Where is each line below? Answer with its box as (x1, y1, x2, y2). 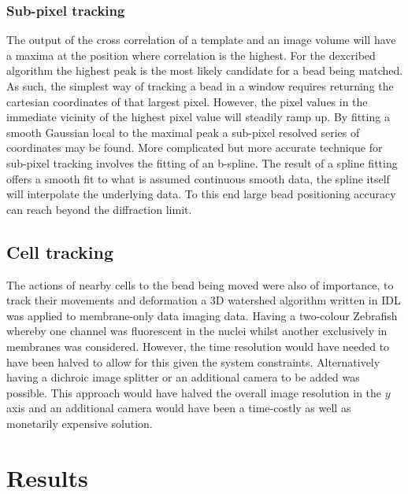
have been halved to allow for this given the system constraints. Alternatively (6, 353, 380, 370)
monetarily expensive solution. (6, 415, 153, 431)
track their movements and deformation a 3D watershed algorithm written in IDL (6, 292, 401, 308)
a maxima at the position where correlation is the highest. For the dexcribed (6, 46, 376, 63)
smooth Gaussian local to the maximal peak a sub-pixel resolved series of (6, 124, 360, 140)
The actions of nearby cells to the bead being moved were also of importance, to (6, 276, 394, 293)
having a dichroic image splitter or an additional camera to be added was (6, 369, 360, 385)
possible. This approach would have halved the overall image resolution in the (6, 384, 382, 400)
